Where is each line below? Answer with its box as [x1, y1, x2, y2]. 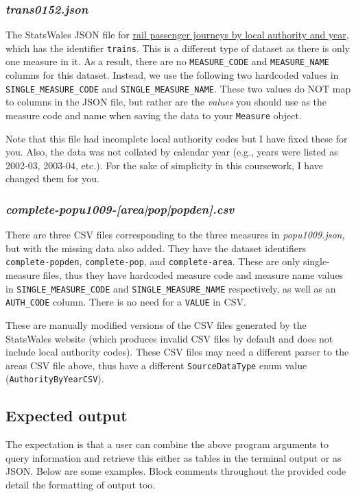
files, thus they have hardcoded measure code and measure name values [43, 268, 344, 282]
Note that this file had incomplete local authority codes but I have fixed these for [5, 131, 348, 145]
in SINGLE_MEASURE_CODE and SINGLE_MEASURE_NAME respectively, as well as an [5, 281, 336, 295]
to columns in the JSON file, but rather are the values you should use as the [5, 95, 327, 109]
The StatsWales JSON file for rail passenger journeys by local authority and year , [5, 27, 349, 42]
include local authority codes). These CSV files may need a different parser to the [5, 345, 349, 359]
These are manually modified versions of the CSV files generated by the [5, 317, 307, 332]
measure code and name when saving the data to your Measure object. [5, 108, 302, 122]
